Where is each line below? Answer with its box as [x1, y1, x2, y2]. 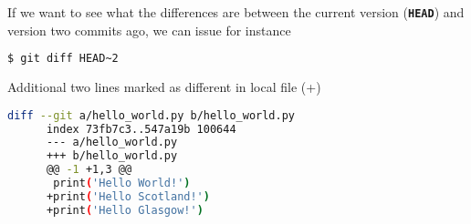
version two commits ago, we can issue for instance [7, 20, 291, 39]
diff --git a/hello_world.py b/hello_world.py [7, 108, 296, 122]
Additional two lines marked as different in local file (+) [7, 77, 321, 97]
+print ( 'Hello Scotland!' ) [46, 189, 210, 203]
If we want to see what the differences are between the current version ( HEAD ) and [7, 3, 465, 21]
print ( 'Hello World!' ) [53, 177, 191, 190]
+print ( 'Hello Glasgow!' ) [46, 203, 204, 217]
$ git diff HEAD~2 [7, 52, 119, 66]
